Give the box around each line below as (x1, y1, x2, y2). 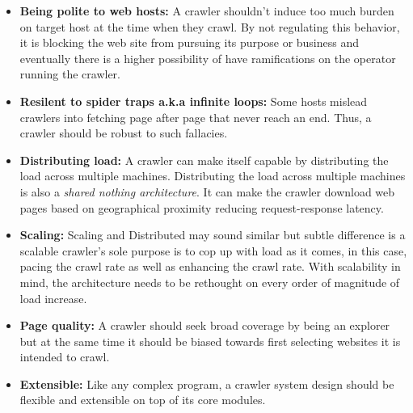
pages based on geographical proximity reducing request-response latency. (19, 199, 384, 216)
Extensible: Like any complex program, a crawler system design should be (19, 375, 394, 392)
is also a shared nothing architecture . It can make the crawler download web (19, 183, 395, 200)
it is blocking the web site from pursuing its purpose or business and (19, 34, 360, 51)
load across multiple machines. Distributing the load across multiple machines (19, 167, 406, 184)
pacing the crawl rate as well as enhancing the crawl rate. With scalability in (19, 258, 401, 275)
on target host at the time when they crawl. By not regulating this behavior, (19, 18, 400, 35)
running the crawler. (19, 65, 120, 82)
